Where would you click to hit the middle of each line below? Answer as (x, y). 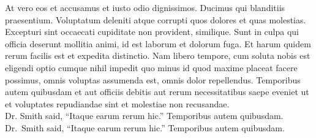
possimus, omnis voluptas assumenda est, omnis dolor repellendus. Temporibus (153, 79)
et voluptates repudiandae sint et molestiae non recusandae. (117, 103)
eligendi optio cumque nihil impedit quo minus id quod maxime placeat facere (151, 67)
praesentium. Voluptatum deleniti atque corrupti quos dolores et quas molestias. (156, 19)
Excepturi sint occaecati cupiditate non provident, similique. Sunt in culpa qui (152, 32)
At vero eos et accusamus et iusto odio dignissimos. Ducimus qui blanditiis (145, 7)
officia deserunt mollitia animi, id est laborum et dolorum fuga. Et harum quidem (158, 43)
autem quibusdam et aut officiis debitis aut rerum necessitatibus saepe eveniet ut (157, 92)
